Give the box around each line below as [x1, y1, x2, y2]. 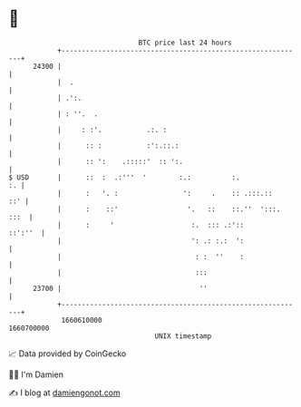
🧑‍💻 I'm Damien [8, 369, 64, 380]
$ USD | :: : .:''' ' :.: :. [8, 172, 241, 182]
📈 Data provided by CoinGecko [8, 348, 127, 359]
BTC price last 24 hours [138, 38, 232, 47]
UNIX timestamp [154, 331, 212, 341]
